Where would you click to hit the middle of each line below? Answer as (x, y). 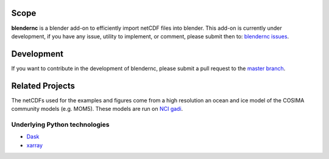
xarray (34, 145)
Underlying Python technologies (60, 124)
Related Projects (43, 86)
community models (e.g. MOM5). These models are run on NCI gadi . (97, 109)
